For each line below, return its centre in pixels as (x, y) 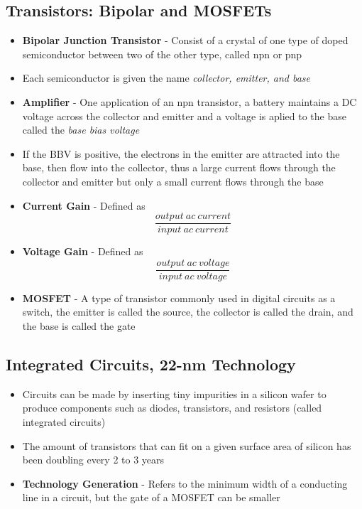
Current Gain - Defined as (84, 205)
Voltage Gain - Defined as (83, 251)
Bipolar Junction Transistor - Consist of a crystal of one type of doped (185, 40)
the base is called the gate (79, 326)
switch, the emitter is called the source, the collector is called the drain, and (188, 312)
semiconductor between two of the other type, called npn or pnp (162, 54)
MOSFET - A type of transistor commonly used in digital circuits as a (179, 298)
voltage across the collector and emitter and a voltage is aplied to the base (184, 116)
